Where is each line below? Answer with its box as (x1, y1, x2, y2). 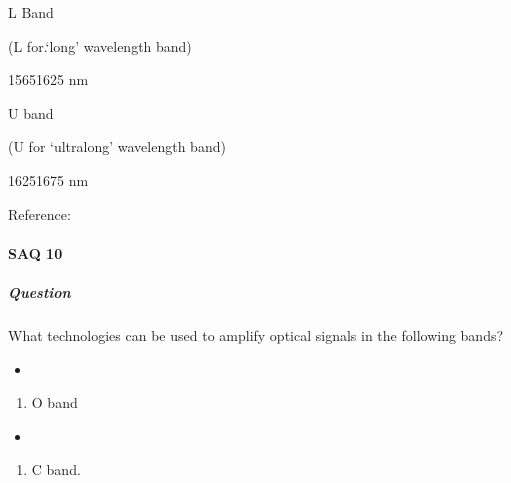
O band (31, 392, 78, 413)
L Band (8, 2, 54, 22)
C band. (31, 459, 81, 480)
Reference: (8, 203, 71, 224)
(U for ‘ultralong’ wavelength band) (8, 136, 226, 157)
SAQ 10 (8, 242, 63, 263)
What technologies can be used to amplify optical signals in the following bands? (8, 324, 504, 345)
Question (8, 281, 71, 302)
